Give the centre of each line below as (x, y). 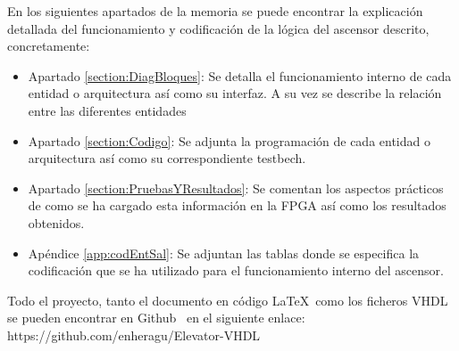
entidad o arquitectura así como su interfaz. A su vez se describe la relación (235, 93)
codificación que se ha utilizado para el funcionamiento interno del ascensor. (236, 270)
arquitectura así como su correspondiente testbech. (167, 158)
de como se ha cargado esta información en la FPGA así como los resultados (237, 205)
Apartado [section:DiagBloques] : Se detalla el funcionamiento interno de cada (240, 75)
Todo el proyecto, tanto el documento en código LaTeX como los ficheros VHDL (228, 300)
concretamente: (49, 46)
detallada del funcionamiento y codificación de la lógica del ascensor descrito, (218, 28)
